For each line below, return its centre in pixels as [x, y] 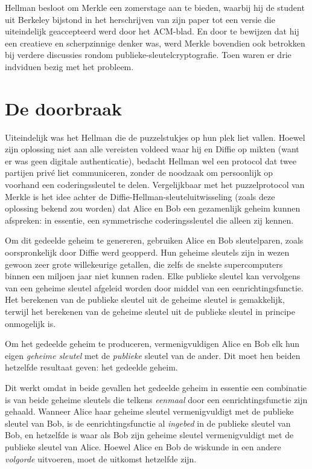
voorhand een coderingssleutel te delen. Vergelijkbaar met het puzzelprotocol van [155, 185]
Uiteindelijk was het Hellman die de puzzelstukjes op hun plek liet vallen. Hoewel [155, 137]
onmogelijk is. [30, 323]
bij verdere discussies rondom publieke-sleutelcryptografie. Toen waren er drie [148, 55]
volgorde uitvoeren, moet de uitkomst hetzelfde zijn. [101, 458]
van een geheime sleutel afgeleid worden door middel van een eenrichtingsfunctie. [154, 287]
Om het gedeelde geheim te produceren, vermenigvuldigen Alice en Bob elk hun [152, 344]
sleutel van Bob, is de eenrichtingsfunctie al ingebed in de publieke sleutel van [148, 423]
